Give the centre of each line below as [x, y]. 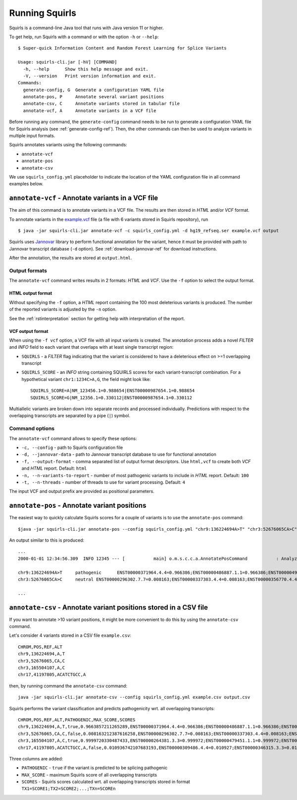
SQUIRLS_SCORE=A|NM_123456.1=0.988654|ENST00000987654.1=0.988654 [113, 391]
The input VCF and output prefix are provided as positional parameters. [82, 492]
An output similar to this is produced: [47, 540]
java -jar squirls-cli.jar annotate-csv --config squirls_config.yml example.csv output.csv [134, 697]
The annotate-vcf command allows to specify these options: [73, 438]
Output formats [28, 270]
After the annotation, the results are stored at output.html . [71, 258]
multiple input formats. [32, 136]
